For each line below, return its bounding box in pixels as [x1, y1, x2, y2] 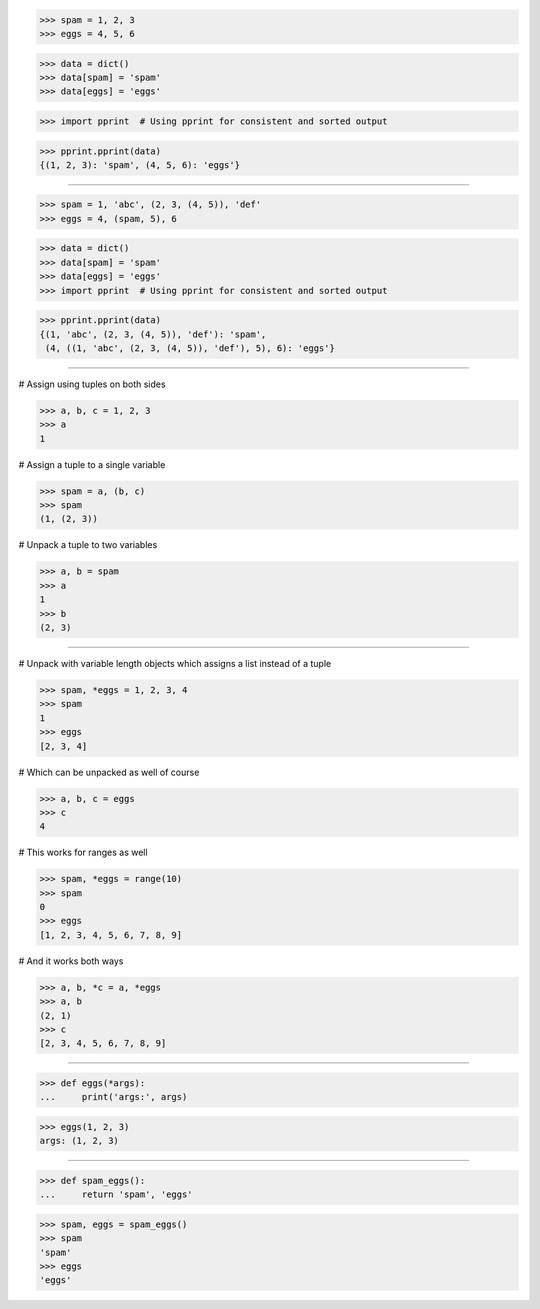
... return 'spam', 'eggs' [39, 1189, 194, 1200]
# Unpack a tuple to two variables [18, 539, 158, 551]
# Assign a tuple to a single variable [18, 458, 166, 470]
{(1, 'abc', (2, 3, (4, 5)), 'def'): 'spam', [39, 328, 267, 340]
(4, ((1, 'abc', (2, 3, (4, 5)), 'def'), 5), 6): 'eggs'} [45, 342, 335, 354]
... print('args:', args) [39, 1091, 188, 1103]
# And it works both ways [18, 955, 124, 967]
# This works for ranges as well [18, 846, 149, 859]
